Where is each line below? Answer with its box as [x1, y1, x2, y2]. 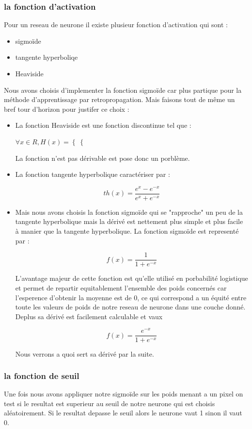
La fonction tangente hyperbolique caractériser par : [15, 169, 170, 179]
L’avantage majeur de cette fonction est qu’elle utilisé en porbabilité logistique [15, 273, 248, 283]
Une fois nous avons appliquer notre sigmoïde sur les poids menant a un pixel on [4, 389, 243, 399]
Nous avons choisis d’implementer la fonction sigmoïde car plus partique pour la [4, 85, 242, 95]
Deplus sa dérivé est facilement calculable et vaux [15, 311, 163, 321]
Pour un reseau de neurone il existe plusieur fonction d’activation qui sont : [4, 19, 228, 30]
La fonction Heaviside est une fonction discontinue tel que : [15, 120, 191, 130]
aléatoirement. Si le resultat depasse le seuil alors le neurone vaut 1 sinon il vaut [4, 408, 242, 418]
